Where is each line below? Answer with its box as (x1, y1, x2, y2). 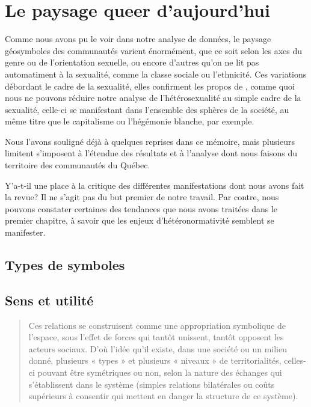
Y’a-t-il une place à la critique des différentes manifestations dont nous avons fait (5, 179, 304, 191)
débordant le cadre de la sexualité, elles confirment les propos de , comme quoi (5, 79, 295, 92)
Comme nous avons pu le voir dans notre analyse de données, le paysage (5, 32, 271, 45)
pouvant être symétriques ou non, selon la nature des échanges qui (37, 366, 282, 378)
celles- (284, 354, 306, 367)
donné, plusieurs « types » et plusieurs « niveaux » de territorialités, (28, 354, 282, 367)
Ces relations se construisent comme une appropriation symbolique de (28, 319, 286, 331)
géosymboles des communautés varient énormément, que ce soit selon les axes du (5, 44, 303, 57)
